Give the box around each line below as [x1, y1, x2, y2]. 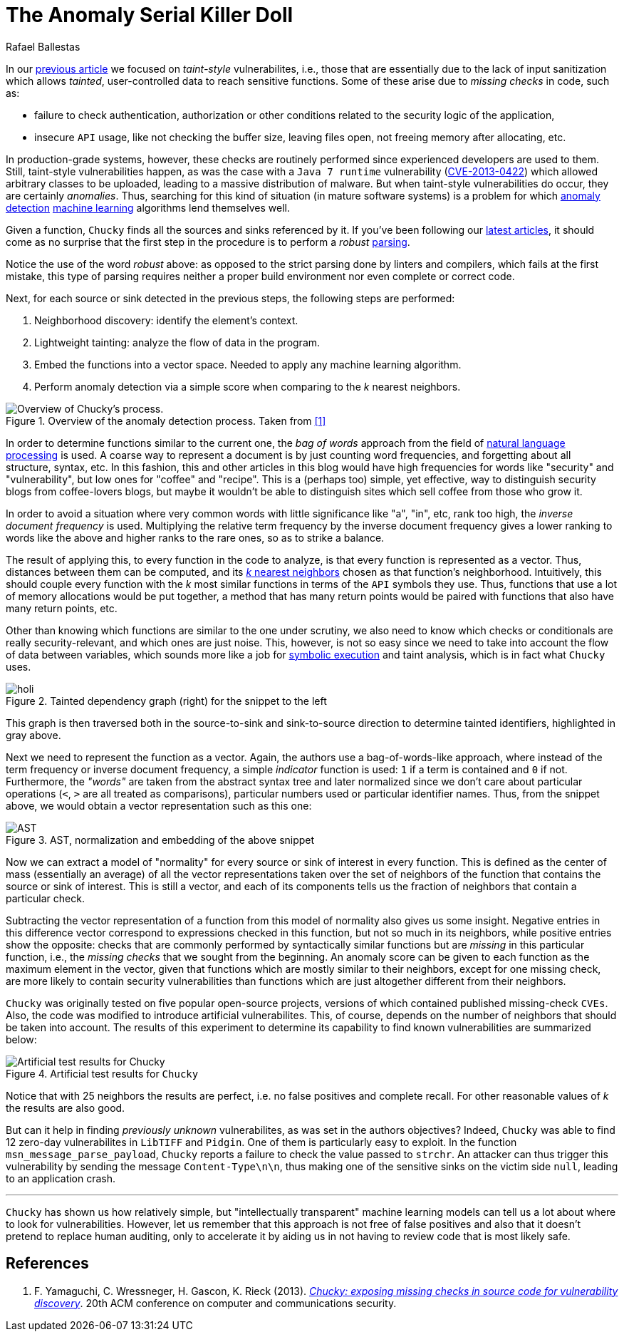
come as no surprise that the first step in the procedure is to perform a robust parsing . [6, 235, 410, 248]
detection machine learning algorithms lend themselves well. [6, 201, 290, 214]
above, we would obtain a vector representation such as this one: [6, 799, 312, 812]
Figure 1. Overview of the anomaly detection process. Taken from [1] [6, 414, 326, 427]
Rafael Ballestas [6, 40, 80, 53]
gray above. [6, 728, 61, 741]
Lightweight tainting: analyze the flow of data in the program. [34, 336, 321, 349]
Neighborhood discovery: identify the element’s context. [34, 314, 298, 326]
